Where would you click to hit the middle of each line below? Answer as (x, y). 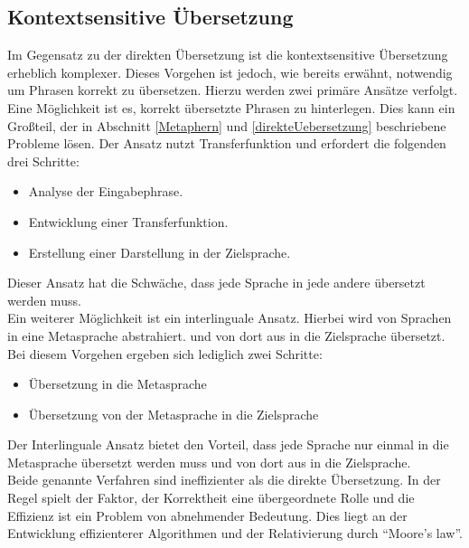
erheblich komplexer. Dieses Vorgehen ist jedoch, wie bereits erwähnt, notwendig (230, 72)
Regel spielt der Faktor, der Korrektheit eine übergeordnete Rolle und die (211, 498)
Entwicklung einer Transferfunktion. (128, 221)
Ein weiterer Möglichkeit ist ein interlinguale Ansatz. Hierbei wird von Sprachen (230, 318)
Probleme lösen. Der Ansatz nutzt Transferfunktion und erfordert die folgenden (227, 143)
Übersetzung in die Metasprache (117, 384)
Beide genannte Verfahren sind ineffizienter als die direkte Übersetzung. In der (224, 480)
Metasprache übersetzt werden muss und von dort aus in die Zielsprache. (209, 462)
